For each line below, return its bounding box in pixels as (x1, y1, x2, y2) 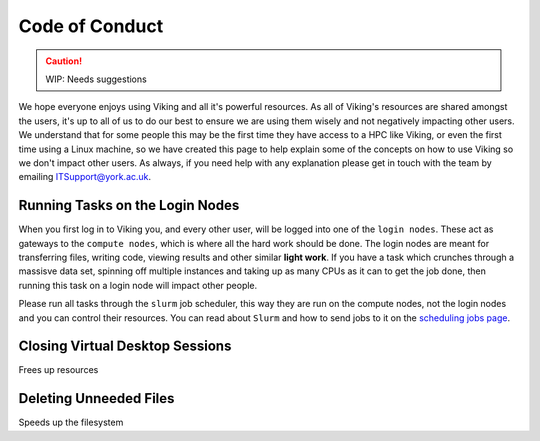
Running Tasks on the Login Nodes (18, 197, 240, 214)
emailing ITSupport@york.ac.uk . (18, 171, 152, 183)
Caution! (45, 55, 83, 67)
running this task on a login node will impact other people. (18, 279, 258, 291)
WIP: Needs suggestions (45, 73, 147, 85)
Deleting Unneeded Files (18, 390, 175, 407)
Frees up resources (18, 364, 99, 376)
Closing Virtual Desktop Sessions (18, 338, 232, 355)
